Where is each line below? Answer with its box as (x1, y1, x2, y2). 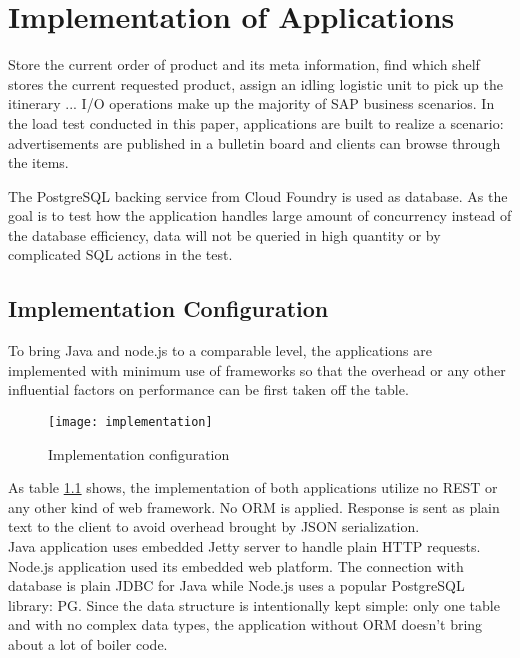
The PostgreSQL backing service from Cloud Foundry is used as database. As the (8, 185, 508, 206)
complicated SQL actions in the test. (8, 244, 233, 265)
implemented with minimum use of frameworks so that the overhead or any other (8, 359, 506, 380)
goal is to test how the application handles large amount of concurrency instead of (8, 205, 512, 226)
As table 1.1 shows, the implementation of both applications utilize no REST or (8, 477, 498, 498)
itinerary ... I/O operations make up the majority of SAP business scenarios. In (8, 93, 495, 114)
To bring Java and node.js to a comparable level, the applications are (8, 340, 432, 361)
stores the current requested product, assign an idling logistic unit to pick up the (8, 73, 503, 94)
